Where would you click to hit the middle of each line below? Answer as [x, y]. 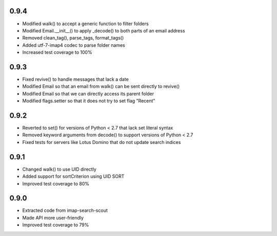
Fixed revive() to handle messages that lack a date [76, 79]
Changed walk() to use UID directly [60, 169]
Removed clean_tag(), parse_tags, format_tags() [73, 38]
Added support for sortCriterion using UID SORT [73, 176]
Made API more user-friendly [53, 217]
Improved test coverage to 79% [56, 225]
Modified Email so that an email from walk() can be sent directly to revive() [101, 86]
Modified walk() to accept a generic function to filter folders [85, 24]
